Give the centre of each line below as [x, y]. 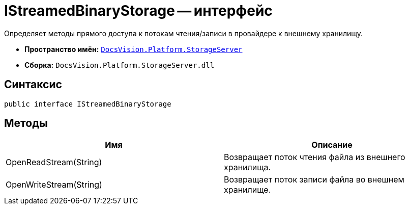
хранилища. [247, 167]
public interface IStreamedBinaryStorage [88, 104]
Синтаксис [33, 85]
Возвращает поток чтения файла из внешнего [315, 157]
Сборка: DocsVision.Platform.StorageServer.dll [120, 65]
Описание [332, 145]
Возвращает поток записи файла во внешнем [314, 180]
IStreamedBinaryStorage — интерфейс [138, 11]
